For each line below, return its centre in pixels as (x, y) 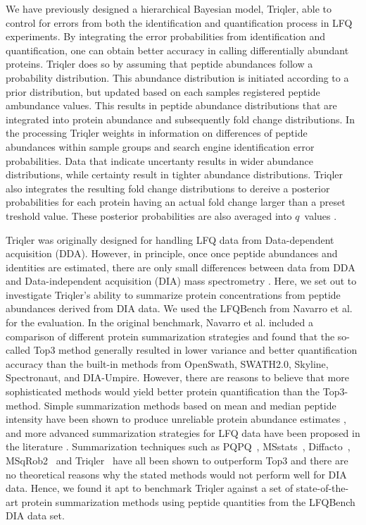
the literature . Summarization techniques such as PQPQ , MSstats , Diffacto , (178, 446)
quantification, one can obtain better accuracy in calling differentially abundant (177, 50)
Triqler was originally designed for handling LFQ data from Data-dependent (170, 239)
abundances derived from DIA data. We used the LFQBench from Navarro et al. (179, 308)
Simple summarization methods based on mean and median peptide (190, 405)
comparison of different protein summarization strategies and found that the (170, 336)
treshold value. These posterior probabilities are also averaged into (149, 215)
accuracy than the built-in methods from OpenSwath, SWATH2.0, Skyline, (167, 363)
